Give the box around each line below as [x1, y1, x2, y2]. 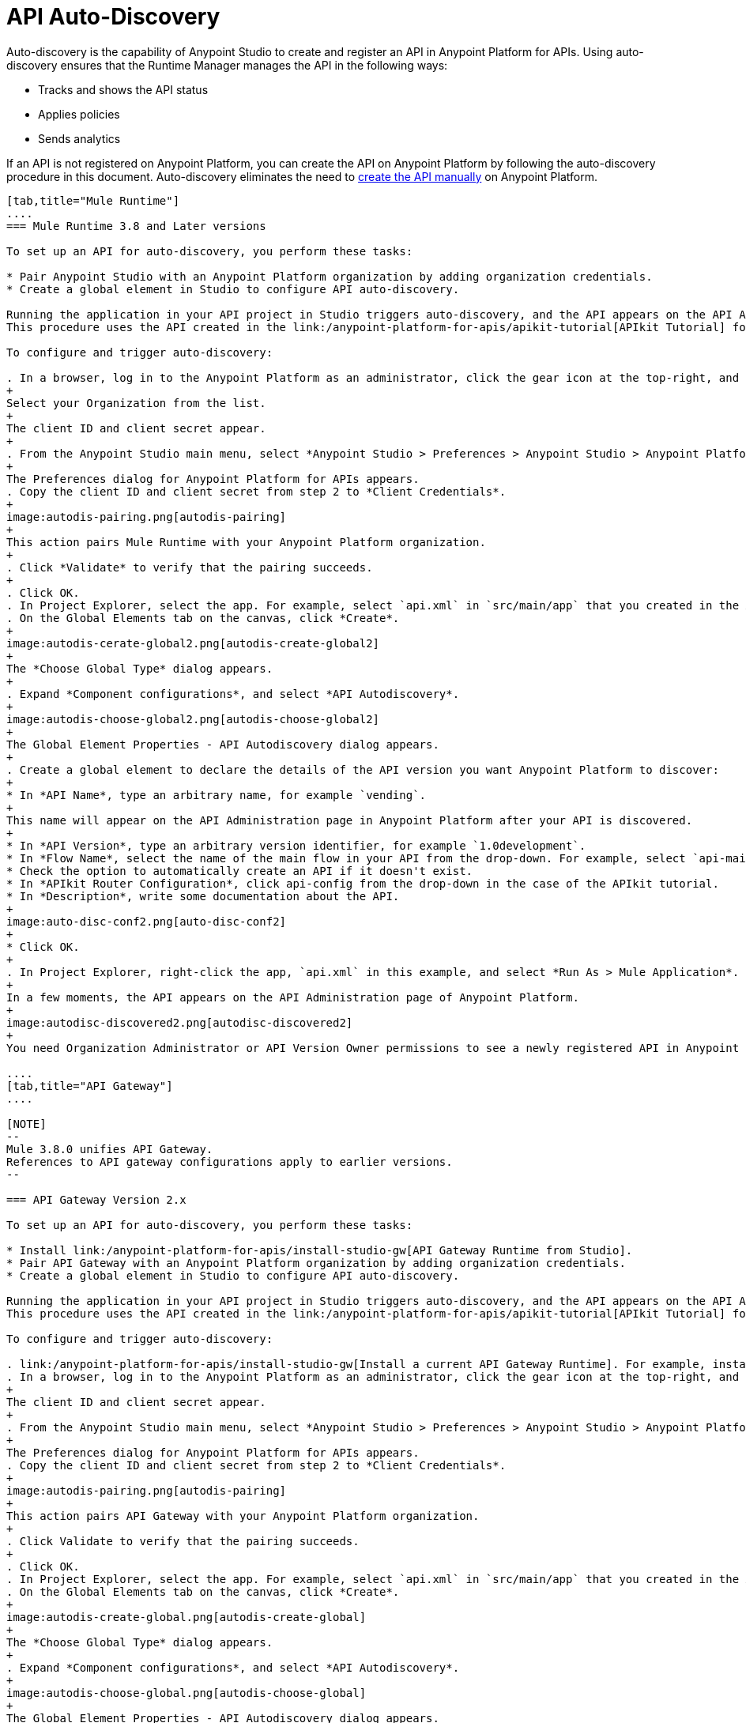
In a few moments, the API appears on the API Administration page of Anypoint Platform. [6, 990, 579, 1004]
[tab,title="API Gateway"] [6, 1079, 173, 1092]
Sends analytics [38, 131, 121, 145]
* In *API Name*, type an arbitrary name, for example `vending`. [6, 788, 427, 801]
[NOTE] [6, 1117, 47, 1130]
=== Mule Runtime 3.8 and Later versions [6, 219, 266, 232]
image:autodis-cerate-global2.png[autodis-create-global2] [6, 636, 380, 650]
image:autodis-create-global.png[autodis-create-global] [6, 1610, 367, 1623]
